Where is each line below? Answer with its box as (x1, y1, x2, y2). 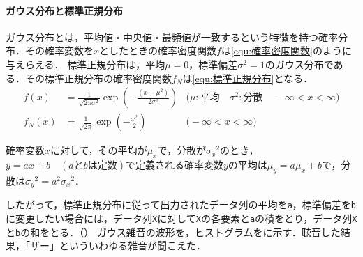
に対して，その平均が (50, 143, 147, 157)
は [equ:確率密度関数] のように (221, 43, 352, 58)
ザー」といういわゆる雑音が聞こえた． (29, 238, 206, 253)
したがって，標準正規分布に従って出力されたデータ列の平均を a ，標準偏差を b (6, 197, 356, 212)
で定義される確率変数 (125, 157, 223, 172)
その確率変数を (24, 43, 94, 58)
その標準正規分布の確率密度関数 (24, 70, 172, 85)
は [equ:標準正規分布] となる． (182, 70, 313, 85)
